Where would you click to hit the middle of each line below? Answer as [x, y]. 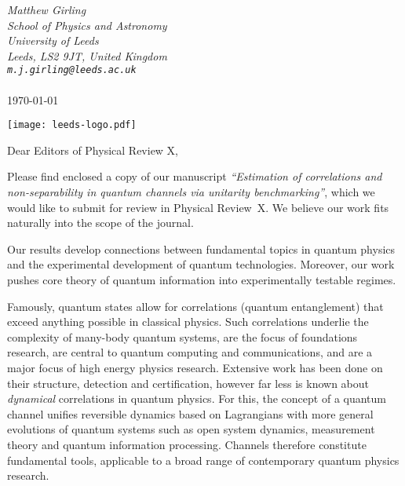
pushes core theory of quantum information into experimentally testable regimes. [202, 280]
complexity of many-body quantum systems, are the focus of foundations [182, 336]
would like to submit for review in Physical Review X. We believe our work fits [198, 207]
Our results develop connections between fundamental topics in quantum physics [201, 248]
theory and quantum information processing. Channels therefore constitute [187, 444]
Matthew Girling [47, 9]
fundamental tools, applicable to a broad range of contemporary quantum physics [203, 460]
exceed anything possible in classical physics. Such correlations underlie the [188, 322]
